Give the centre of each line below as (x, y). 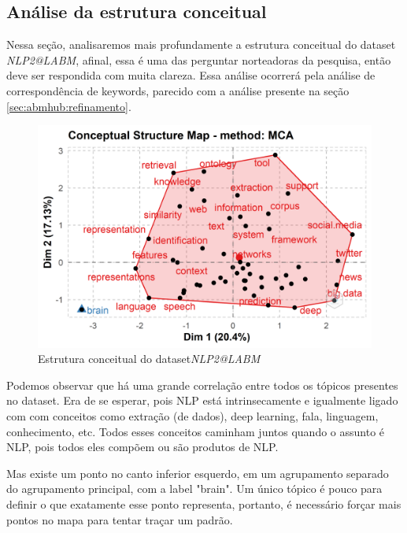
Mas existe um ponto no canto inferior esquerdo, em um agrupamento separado (198, 473)
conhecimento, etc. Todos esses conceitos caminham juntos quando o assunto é (196, 431)
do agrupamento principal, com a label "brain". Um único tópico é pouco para (194, 489)
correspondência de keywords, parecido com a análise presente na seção (178, 90)
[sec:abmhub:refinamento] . (69, 106)
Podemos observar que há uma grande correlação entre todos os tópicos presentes (202, 385)
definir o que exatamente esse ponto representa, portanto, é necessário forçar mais (204, 503)
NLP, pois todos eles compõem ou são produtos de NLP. (142, 447)
